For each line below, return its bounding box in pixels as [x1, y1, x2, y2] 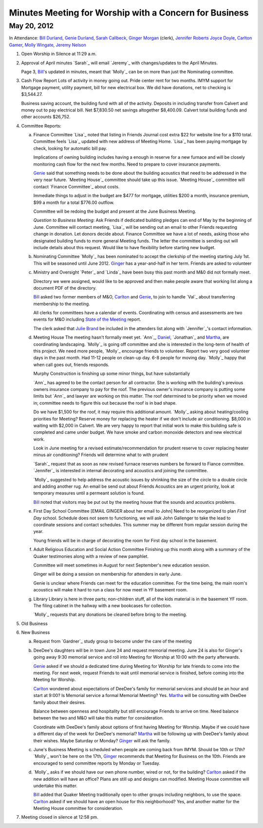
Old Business [21, 621, 48, 626]
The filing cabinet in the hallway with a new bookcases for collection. [33, 603, 172, 608]
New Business [21, 629, 50, 635]
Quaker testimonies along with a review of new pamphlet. [33, 553, 149, 559]
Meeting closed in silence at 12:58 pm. [21, 814, 98, 820]
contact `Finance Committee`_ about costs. [33, 184, 120, 189]
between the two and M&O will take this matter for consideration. [33, 715, 164, 721]
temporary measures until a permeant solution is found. [33, 490, 145, 496]
